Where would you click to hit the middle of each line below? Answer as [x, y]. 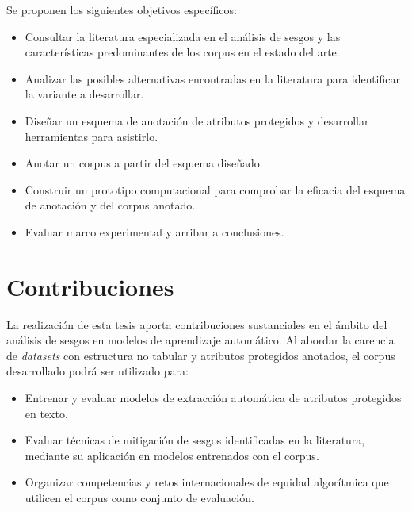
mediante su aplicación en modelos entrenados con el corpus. [172, 455]
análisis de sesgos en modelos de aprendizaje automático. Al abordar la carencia [200, 340]
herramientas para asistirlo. [92, 136]
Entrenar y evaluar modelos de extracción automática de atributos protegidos [213, 398]
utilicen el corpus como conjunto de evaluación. [139, 498]
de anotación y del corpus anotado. [110, 205]
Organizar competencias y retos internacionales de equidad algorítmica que [207, 482]
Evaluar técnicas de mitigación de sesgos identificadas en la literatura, [195, 440]
